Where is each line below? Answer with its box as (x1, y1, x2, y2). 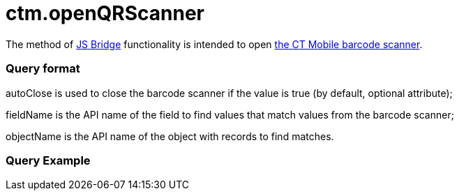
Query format (6, 61, 80, 76)
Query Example (6, 153, 91, 167)
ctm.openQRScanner (6, 1, 204, 25)
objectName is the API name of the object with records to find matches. (6, 130, 334, 142)
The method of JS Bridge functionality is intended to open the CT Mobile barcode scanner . (6, 38, 423, 50)
